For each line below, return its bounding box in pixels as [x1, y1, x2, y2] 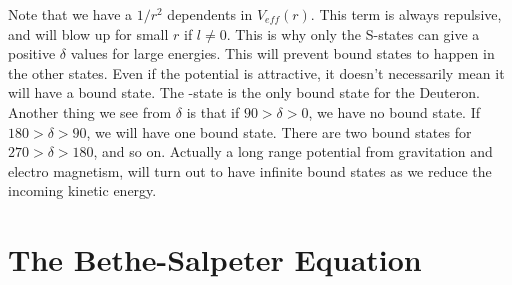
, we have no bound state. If [308, 101, 480, 122]
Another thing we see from [8, 101, 172, 122]
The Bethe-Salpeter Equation [8, 239, 422, 280]
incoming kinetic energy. [8, 180, 157, 201]
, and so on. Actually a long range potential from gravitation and [93, 141, 493, 162]
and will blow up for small [8, 23, 169, 44]
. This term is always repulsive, [310, 4, 502, 24]
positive [8, 43, 56, 64]
